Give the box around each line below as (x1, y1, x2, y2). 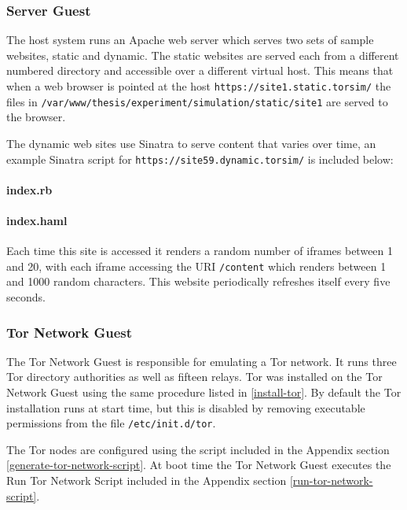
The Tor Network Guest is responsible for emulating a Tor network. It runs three (6, 353, 397, 369)
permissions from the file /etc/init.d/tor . (6, 415, 216, 431)
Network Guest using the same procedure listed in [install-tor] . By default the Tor (6, 383, 401, 400)
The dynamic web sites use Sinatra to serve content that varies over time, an (6, 135, 376, 151)
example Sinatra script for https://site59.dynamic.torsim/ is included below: (6, 150, 394, 167)
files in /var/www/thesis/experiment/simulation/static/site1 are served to (6, 93, 388, 109)
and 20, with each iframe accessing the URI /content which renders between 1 (6, 257, 387, 274)
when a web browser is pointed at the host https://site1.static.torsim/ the (6, 78, 391, 94)
